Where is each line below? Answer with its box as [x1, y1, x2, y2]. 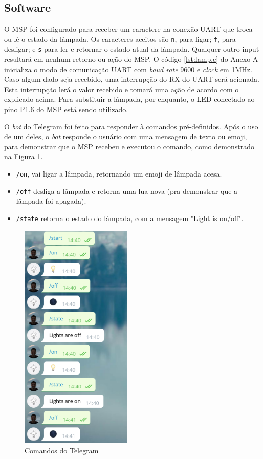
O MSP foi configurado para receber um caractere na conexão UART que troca [4, 24, 253, 34]
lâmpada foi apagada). [16, 195, 86, 206]
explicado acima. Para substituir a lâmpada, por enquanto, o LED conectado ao [4, 94, 255, 104]
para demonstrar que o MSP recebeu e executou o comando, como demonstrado [4, 141, 254, 151]
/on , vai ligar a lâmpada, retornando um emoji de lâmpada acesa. [16, 168, 222, 179]
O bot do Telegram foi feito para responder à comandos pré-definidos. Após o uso [4, 121, 258, 132]
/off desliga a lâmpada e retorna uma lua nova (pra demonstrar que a [16, 185, 238, 196]
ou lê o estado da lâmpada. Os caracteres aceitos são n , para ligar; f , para [4, 33, 236, 44]
